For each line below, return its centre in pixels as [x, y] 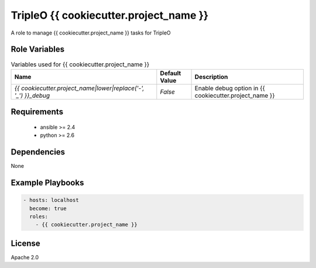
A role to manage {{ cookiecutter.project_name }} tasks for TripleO [91, 33]
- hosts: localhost [51, 200]
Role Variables [37, 49]
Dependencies [38, 152]
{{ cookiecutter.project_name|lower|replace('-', [79, 88]
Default [171, 73]
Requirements [37, 112]
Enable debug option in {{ [230, 88]
